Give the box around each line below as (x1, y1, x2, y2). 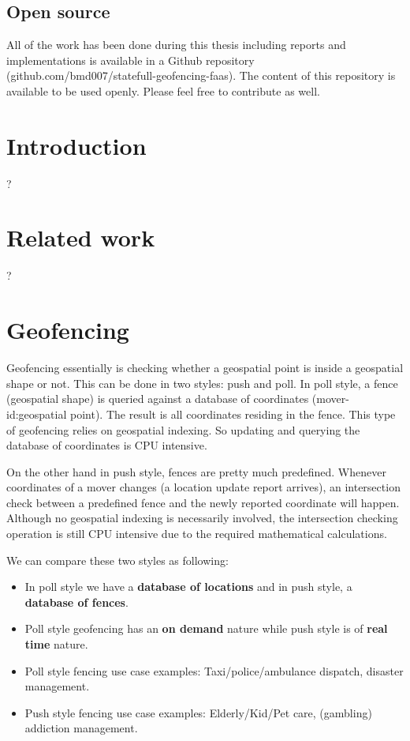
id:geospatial (6, 405, 67, 422)
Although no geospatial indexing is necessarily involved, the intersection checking (6, 510, 398, 526)
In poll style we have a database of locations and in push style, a (24, 578, 352, 595)
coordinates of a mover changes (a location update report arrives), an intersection (6, 479, 401, 495)
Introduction (6, 129, 147, 161)
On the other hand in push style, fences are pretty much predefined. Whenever (6, 463, 386, 480)
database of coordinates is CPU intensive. (6, 437, 207, 453)
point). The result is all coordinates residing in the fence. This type (69, 405, 396, 422)
